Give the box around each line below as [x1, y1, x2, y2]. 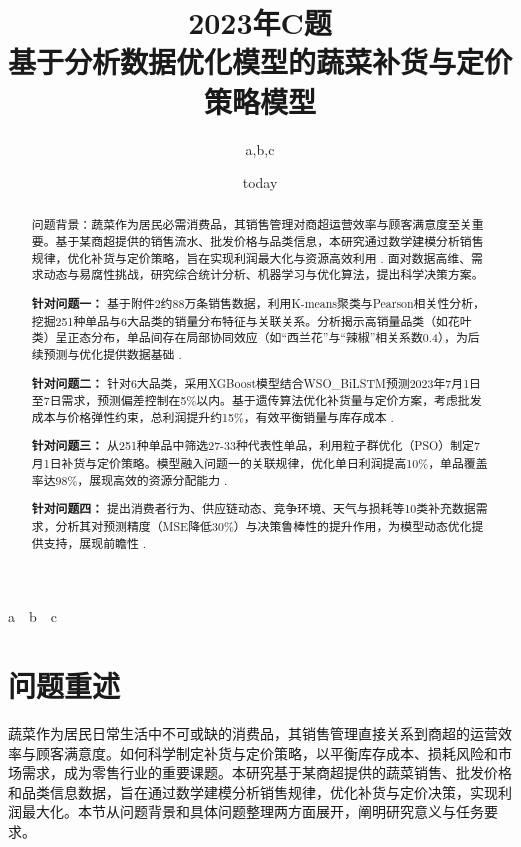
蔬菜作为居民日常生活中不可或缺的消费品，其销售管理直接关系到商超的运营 [8, 722, 498, 743]
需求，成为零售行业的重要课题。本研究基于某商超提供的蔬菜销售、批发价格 [21, 762, 512, 783]
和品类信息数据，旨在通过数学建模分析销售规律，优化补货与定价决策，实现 [8, 781, 498, 802]
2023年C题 [188, 2, 332, 43]
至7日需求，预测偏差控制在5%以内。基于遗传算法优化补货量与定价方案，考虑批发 [31, 392, 482, 409]
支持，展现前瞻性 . [43, 534, 147, 551]
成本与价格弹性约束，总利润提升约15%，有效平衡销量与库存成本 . [31, 408, 394, 425]
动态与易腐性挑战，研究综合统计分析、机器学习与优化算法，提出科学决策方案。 [43, 266, 484, 283]
